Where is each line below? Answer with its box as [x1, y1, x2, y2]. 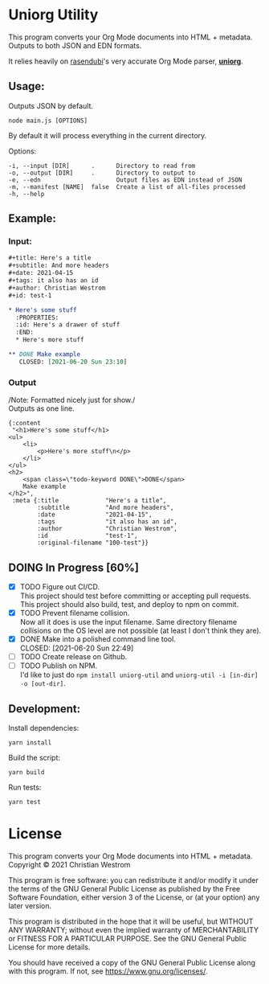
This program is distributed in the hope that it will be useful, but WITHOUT [8, 916, 254, 926]
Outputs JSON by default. [8, 100, 94, 110]
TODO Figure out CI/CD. [19, 581, 100, 592]
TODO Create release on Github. [19, 652, 128, 662]
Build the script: [8, 753, 61, 763]
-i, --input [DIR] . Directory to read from [8, 162, 196, 170]
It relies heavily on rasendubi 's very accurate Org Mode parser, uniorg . [8, 56, 243, 66]
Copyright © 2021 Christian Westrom [8, 859, 131, 869]
